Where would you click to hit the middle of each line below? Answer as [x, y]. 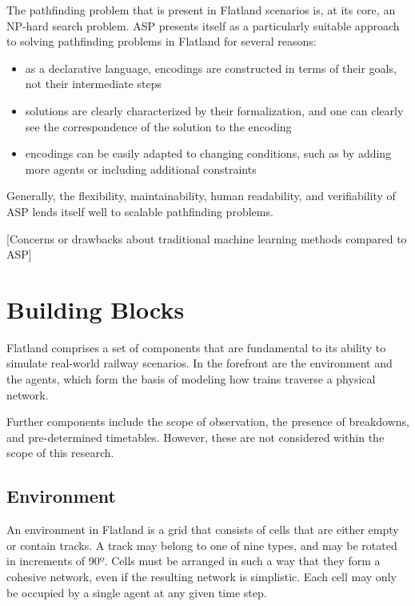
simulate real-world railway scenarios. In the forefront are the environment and [200, 363]
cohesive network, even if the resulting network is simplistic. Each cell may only [202, 576]
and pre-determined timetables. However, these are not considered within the [196, 437]
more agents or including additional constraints [141, 169]
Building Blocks [96, 309]
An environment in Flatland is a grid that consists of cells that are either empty [203, 530]
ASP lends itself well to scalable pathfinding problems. [140, 211]
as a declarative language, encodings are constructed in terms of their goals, [211, 68]
